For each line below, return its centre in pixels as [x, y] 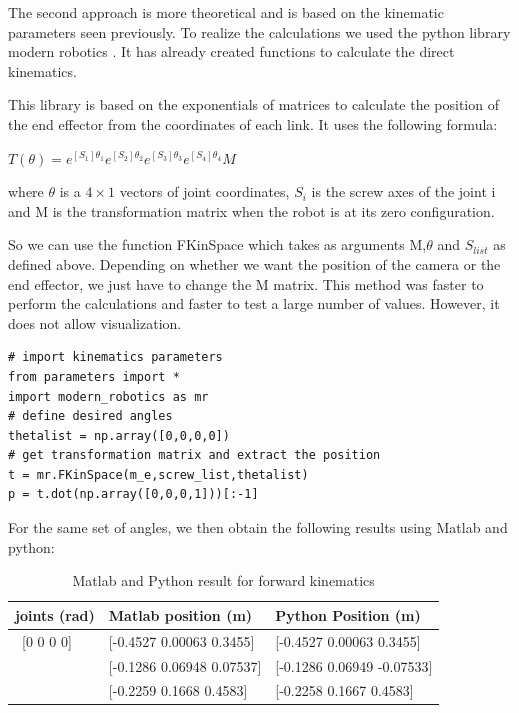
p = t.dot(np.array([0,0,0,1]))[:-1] [133, 494]
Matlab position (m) [180, 614]
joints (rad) [55, 614]
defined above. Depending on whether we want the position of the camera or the [254, 263]
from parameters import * [94, 376]
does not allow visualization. [95, 322]
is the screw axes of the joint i [403, 191]
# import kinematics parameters [115, 357]
